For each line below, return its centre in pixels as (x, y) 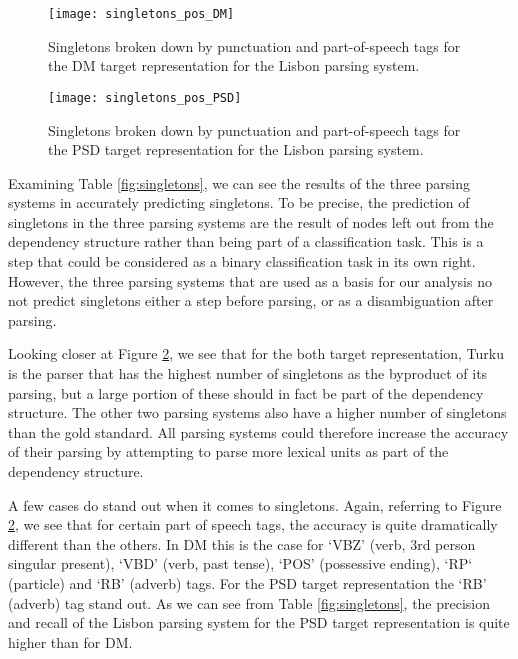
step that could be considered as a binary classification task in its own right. (242, 261)
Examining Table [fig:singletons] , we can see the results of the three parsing (239, 182)
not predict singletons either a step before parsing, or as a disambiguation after (251, 300)
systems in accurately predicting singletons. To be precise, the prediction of (239, 202)
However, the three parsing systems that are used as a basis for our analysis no (250, 280)
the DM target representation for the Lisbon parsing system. (234, 65)
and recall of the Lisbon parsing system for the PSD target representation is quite (259, 622)
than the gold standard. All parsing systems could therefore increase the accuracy (258, 431)
